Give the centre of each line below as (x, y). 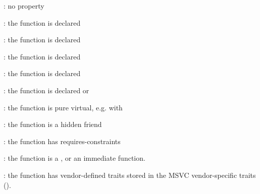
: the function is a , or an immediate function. (74, 158)
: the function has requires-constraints (62, 141)
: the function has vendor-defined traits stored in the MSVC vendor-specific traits (130, 175)
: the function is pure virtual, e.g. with (63, 107)
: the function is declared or (46, 90)
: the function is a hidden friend (53, 124)
